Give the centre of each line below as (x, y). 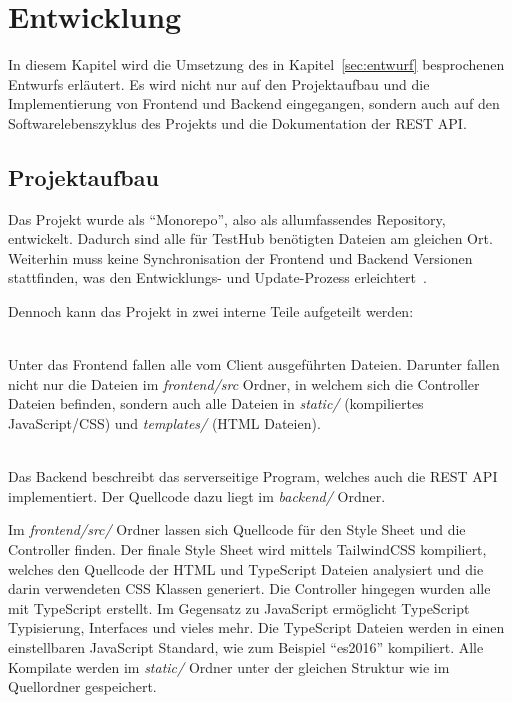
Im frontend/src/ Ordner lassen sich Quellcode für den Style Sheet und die (237, 529)
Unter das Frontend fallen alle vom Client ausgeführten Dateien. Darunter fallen (254, 364)
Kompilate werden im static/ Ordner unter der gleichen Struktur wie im (229, 666)
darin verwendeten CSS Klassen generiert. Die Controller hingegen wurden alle (249, 588)
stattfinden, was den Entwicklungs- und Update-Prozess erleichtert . (217, 277)
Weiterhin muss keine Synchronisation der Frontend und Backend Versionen (240, 257)
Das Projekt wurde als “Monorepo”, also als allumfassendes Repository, (227, 218)
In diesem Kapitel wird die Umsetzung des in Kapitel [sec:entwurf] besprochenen (256, 64)
